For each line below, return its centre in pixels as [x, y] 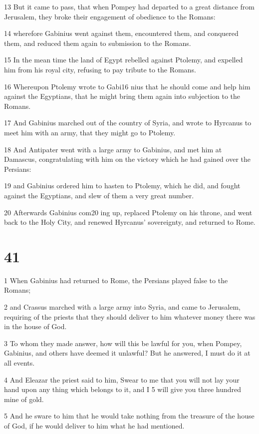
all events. [19, 362]
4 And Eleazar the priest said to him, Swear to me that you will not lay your [122, 379]
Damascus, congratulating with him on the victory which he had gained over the [127, 159]
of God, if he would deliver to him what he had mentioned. [94, 425]
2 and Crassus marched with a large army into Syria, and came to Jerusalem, [122, 307]
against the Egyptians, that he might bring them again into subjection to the [122, 96]
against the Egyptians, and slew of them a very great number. [99, 195]
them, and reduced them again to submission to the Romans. [98, 43]
